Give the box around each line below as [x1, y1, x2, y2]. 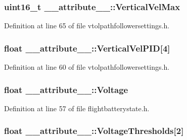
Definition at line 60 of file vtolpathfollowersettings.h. [4, 62, 170, 72]
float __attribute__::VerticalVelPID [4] [4, 41, 170, 54]
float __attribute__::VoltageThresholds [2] [4, 124, 184, 137]
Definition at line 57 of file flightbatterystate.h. [4, 103, 150, 113]
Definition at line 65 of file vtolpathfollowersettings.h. [4, 20, 170, 31]
